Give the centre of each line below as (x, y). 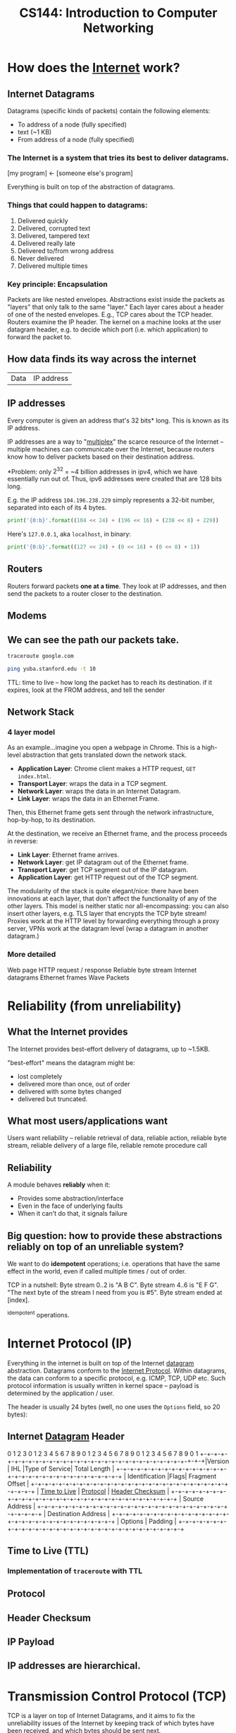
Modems (27, 616)
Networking (118, 28)
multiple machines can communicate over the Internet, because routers (111, 449)
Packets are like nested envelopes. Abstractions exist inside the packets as (116, 299)
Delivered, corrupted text (54, 228)
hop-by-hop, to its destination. (51, 820)
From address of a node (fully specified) (76, 140)
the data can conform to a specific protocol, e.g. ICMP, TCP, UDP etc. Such (117, 1378)
